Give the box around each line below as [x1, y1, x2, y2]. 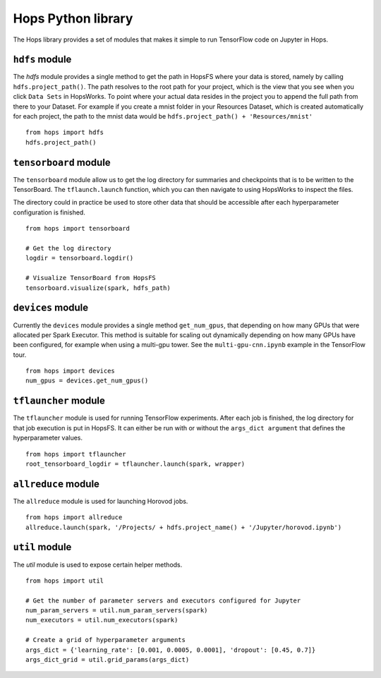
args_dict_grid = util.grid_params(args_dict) [25, 656, 190, 664]
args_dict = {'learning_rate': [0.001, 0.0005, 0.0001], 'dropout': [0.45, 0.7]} [25, 646, 316, 654]
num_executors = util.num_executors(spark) [25, 616, 179, 624]
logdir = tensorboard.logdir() [25, 254, 134, 262]
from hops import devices [25, 367, 116, 375]
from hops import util [25, 576, 104, 585]
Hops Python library [13, 11, 133, 26]
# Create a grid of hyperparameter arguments [25, 636, 186, 644]
